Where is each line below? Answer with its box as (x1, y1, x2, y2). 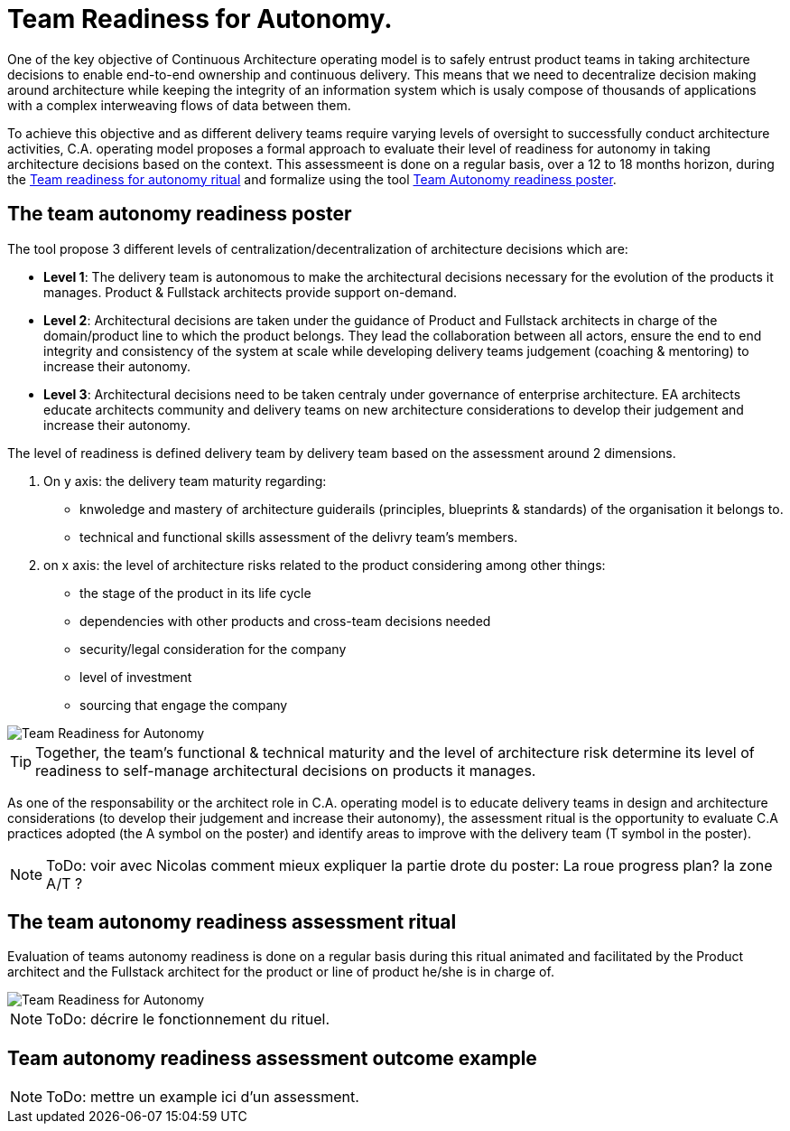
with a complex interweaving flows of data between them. (7, 97, 351, 113)
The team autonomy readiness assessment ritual (7, 911, 457, 934)
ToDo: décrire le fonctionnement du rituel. (46, 1010, 330, 1029)
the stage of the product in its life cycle (79, 584, 311, 601)
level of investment (79, 668, 192, 685)
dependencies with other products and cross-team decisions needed (79, 612, 491, 629)
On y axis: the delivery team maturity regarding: (43, 472, 327, 489)
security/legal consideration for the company (79, 640, 347, 657)
